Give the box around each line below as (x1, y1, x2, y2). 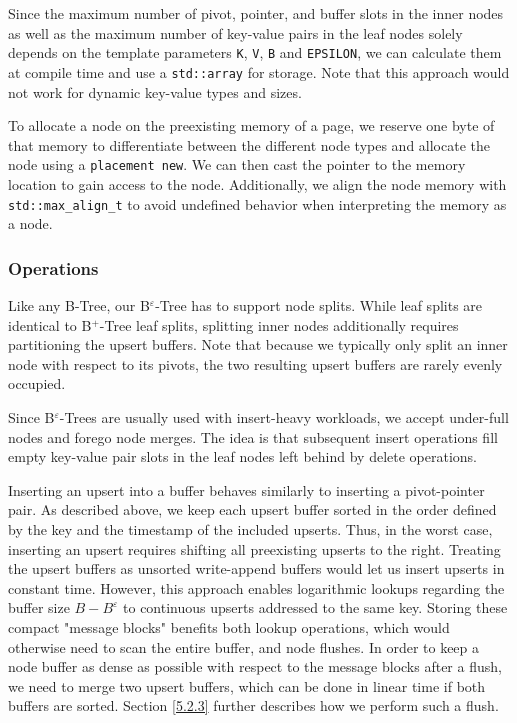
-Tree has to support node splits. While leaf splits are (155, 295, 483, 315)
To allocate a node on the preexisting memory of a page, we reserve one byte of (8, 115, 495, 136)
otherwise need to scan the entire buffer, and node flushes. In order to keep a (8, 636, 480, 657)
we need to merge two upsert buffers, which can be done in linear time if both (8, 675, 486, 696)
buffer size (8, 597, 70, 618)
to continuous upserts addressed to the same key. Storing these (123, 597, 508, 618)
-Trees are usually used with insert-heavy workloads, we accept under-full (59, 406, 509, 427)
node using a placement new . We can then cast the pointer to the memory (8, 154, 466, 175)
